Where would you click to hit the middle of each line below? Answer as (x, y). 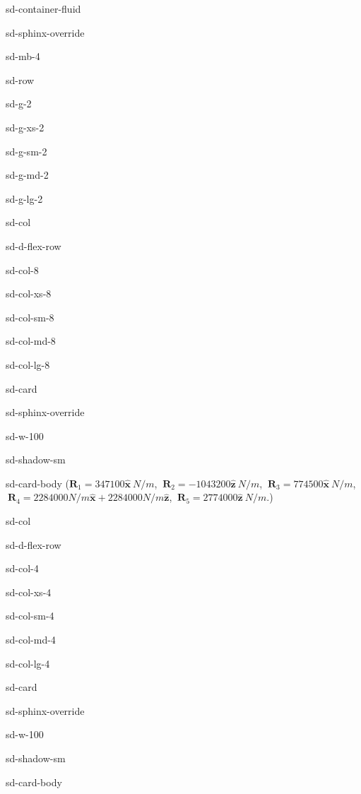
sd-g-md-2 (27, 175)
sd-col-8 (22, 269)
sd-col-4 (22, 568)
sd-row (20, 79)
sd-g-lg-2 (24, 198)
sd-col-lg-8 (28, 364)
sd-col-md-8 (31, 341)
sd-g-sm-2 (26, 151)
